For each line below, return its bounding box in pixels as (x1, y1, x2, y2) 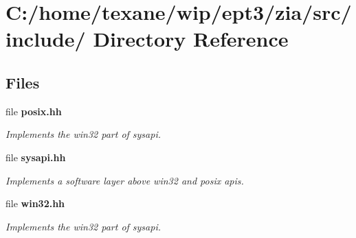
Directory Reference (93, 25, 289, 53)
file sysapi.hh (5, 150, 66, 164)
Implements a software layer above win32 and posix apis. (5, 173, 244, 187)
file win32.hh (5, 196, 65, 211)
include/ (5, 25, 86, 53)
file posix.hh (5, 104, 62, 118)
